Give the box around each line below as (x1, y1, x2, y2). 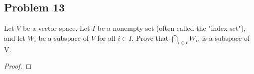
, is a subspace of (198, 32, 250, 43)
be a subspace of (38, 32, 89, 43)
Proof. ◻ (4, 61, 32, 71)
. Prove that (131, 32, 169, 43)
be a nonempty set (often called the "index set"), (97, 23, 246, 33)
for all (97, 32, 116, 43)
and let (4, 32, 25, 43)
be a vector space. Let (22, 23, 90, 33)
